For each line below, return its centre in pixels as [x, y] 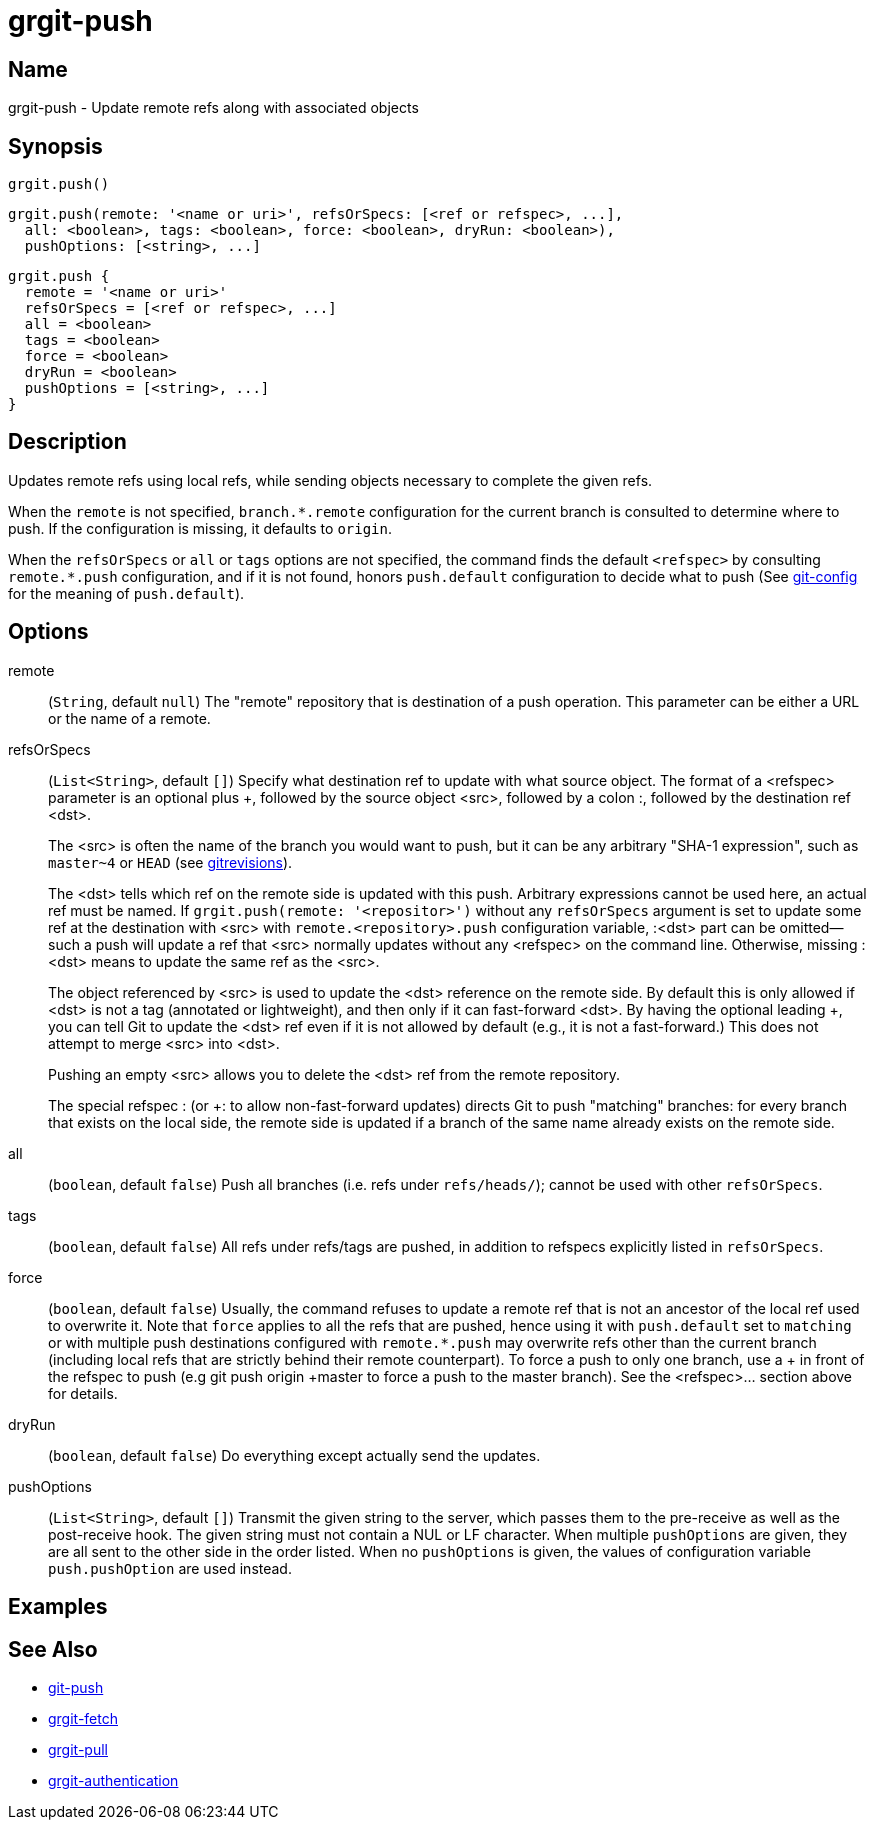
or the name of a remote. [129, 718]
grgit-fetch [83, 1718]
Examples [58, 1607]
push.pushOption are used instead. [170, 1568]
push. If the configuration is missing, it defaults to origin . [200, 528]
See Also [53, 1649]
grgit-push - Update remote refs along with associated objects [213, 108]
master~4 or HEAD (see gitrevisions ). [170, 862]
